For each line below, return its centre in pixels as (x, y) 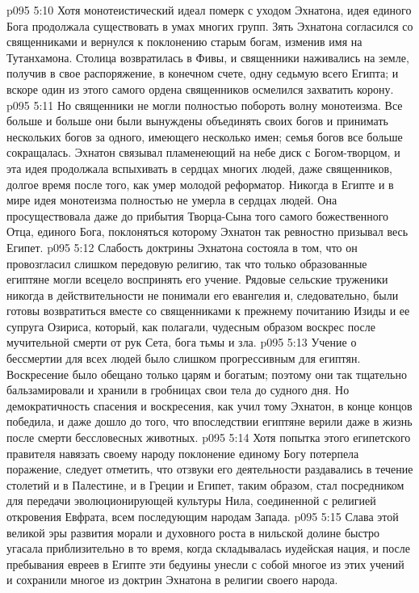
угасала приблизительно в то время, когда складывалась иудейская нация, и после (208, 548)
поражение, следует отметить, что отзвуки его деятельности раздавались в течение (210, 469)
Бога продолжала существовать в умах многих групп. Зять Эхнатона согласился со (210, 25)
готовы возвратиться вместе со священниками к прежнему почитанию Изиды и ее (208, 311)
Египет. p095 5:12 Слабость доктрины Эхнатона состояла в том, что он (182, 247)
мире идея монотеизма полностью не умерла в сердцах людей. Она (172, 200)
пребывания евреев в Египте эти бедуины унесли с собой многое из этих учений (205, 564)
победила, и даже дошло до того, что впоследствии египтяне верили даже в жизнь (209, 421)
